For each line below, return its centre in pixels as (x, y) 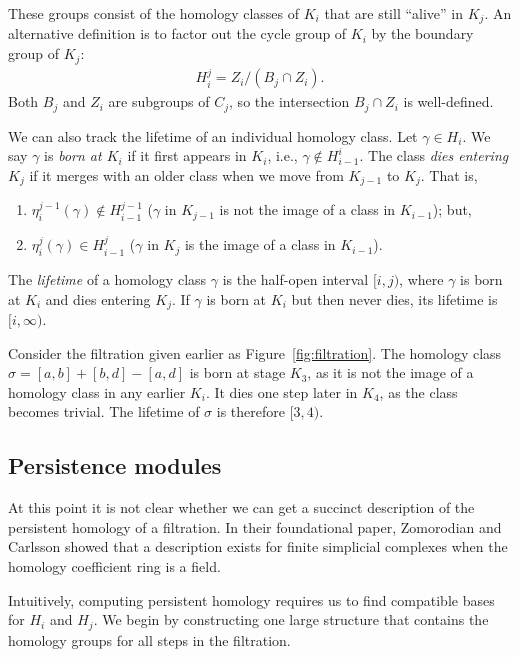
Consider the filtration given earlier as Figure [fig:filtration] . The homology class (255, 352)
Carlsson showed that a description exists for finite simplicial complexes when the (258, 546)
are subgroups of (159, 101)
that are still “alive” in (393, 13)
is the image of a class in (260, 244)
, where (421, 279)
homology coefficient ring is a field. (114, 566)
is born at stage (237, 372)
